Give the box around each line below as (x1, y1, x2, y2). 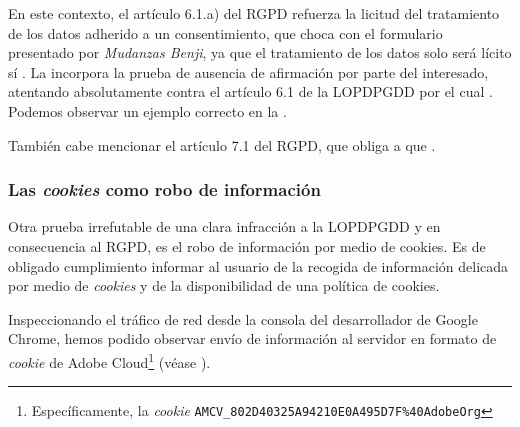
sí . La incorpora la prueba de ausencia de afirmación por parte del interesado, (8, 61, 489, 82)
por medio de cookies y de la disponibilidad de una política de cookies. (8, 275, 440, 296)
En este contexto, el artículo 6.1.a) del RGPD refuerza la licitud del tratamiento (8, 3, 500, 23)
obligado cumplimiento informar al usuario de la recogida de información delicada (8, 255, 509, 276)
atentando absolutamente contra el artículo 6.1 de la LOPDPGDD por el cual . (8, 81, 493, 102)
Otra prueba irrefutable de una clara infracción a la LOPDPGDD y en (8, 216, 441, 237)
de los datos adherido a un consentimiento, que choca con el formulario (8, 22, 443, 43)
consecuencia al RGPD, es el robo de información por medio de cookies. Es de (8, 235, 486, 256)
